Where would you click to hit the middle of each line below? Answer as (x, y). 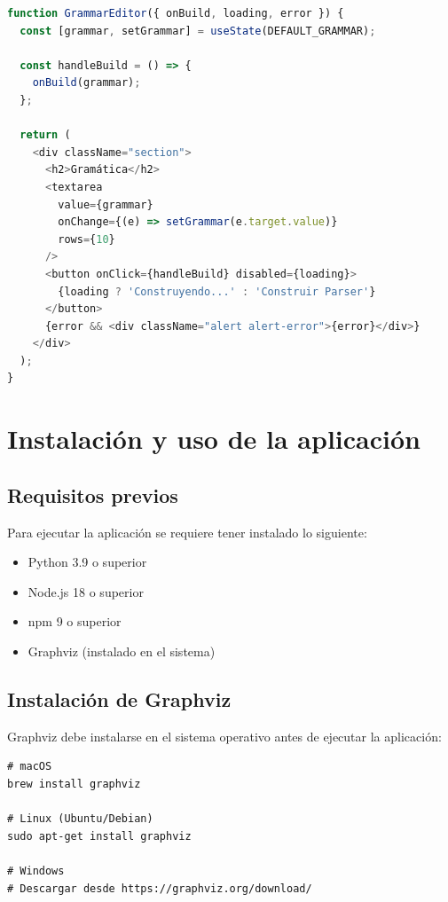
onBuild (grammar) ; (86, 83)
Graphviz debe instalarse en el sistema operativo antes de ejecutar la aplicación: (224, 736)
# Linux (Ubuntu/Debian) (80, 819)
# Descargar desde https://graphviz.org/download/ (160, 888)
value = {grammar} (106, 204)
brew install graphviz (74, 784)
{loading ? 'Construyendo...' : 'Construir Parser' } (217, 291)
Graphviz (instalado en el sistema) (122, 651)
